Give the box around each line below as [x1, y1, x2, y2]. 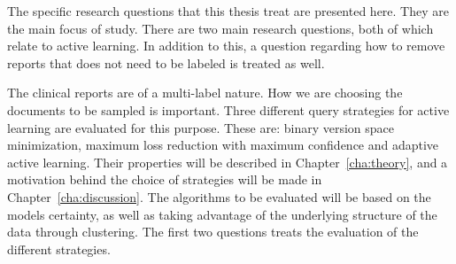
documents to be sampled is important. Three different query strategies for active [7, 100, 450, 119]
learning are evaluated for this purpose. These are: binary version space [7, 118, 394, 136]
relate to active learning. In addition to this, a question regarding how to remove [7, 36, 445, 55]
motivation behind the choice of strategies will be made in [7, 170, 322, 189]
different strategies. [7, 239, 111, 258]
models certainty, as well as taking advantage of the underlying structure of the [7, 205, 437, 223]
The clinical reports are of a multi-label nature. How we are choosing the [7, 83, 403, 102]
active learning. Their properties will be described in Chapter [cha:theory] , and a [7, 152, 448, 171]
